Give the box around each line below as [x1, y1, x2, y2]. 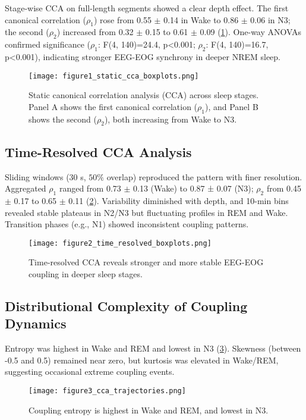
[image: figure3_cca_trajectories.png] [29, 387, 186, 396]
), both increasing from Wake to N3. [104, 112, 237, 125]
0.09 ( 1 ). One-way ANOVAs [200, 26, 301, 38]
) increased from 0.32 [56, 26, 134, 38]
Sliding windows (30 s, [5, 170, 86, 183]
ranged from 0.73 [59, 182, 121, 195]
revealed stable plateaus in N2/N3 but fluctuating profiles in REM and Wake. [5, 206, 288, 218]
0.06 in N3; [250, 13, 291, 26]
